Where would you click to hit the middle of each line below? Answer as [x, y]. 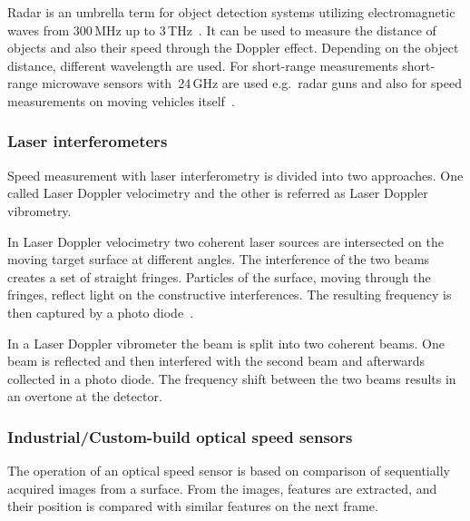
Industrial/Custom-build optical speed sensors [180, 436]
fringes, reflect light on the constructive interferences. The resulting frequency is [230, 295]
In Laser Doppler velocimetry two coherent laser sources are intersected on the [225, 241]
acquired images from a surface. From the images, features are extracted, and [222, 488]
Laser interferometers [88, 141]
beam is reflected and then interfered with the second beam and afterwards [216, 361]
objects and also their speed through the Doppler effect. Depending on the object [233, 48]
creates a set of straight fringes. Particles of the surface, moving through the [219, 276]
